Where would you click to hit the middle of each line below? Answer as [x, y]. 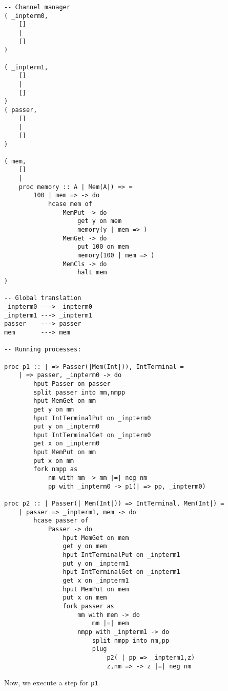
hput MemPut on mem [96, 589]
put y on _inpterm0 [67, 427]
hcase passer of [61, 521]
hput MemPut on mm [65, 452]
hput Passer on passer [72, 384]
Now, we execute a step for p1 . [52, 683]
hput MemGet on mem [96, 538]
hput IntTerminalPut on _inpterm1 [121, 555]
